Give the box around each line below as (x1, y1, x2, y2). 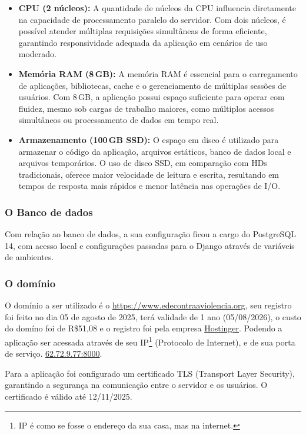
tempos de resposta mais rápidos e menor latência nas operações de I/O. (18, 180, 281, 192)
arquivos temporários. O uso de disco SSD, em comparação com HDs (18, 157, 267, 169)
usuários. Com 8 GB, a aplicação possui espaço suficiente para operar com (18, 91, 285, 103)
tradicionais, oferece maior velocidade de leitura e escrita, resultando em (18, 168, 280, 180)
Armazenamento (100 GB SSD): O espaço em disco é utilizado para (18, 133, 279, 145)
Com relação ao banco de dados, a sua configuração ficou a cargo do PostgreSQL (5, 228, 297, 240)
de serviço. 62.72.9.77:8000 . (5, 347, 102, 360)
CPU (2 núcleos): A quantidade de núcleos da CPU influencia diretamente (18, 2, 296, 14)
